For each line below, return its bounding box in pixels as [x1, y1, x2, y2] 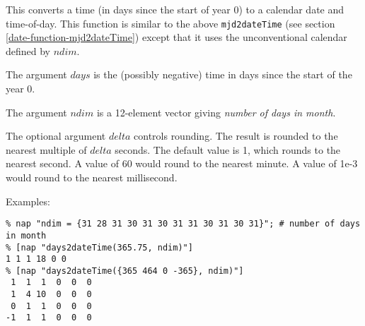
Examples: [6, 193, 50, 208]
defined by [6, 43, 51, 58]
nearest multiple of [6, 142, 87, 157]
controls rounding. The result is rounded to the [134, 128, 338, 143]
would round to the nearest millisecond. [6, 170, 178, 184]
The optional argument [6, 128, 106, 143]
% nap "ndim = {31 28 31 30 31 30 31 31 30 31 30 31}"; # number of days [6, 219, 361, 229]
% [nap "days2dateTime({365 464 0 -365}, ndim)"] [6, 265, 244, 276]
